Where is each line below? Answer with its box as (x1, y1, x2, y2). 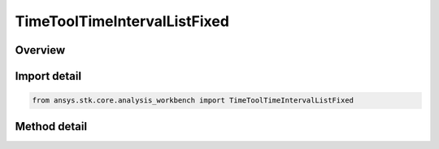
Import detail (15, 69, 81, 83)
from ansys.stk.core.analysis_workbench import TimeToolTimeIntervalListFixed (32, 96, 354, 105)
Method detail (15, 119, 88, 134)
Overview (15, 43, 66, 57)
